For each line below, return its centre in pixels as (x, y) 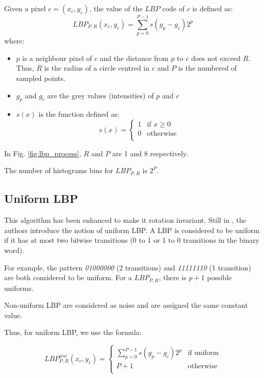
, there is (173, 277)
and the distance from (134, 58)
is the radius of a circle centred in (97, 68)
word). (14, 250)
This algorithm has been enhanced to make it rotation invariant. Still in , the (125, 220)
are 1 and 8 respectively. (150, 153)
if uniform (203, 353)
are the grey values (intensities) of (101, 95)
